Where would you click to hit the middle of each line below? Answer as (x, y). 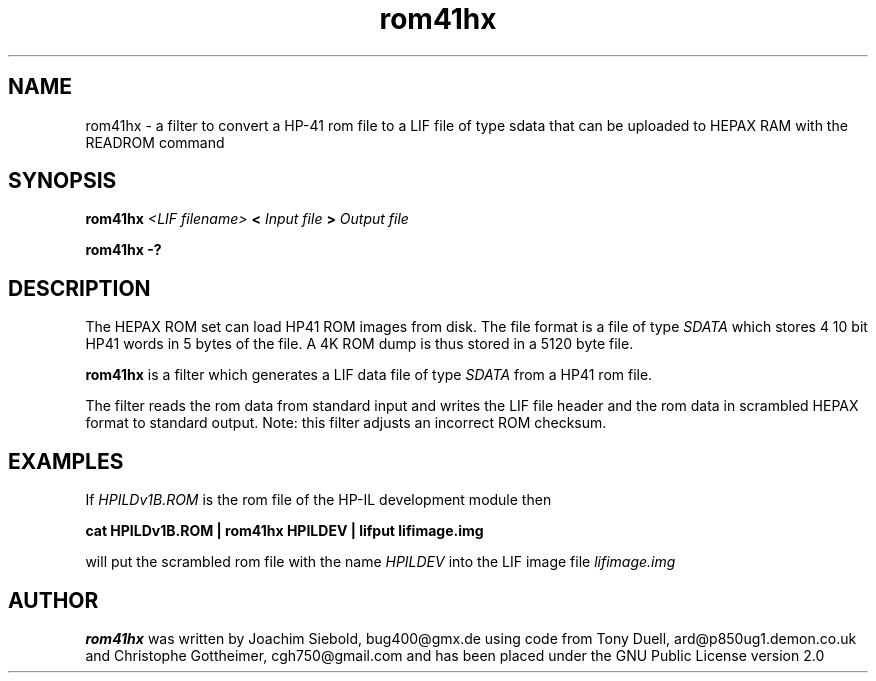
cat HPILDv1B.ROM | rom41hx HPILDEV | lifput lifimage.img (284, 531)
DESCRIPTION (79, 288)
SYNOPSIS (62, 181)
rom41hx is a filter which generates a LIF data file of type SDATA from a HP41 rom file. (369, 375)
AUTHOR (53, 600)
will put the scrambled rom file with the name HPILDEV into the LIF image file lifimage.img (380, 562)
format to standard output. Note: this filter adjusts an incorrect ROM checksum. (346, 423)
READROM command (155, 142)
